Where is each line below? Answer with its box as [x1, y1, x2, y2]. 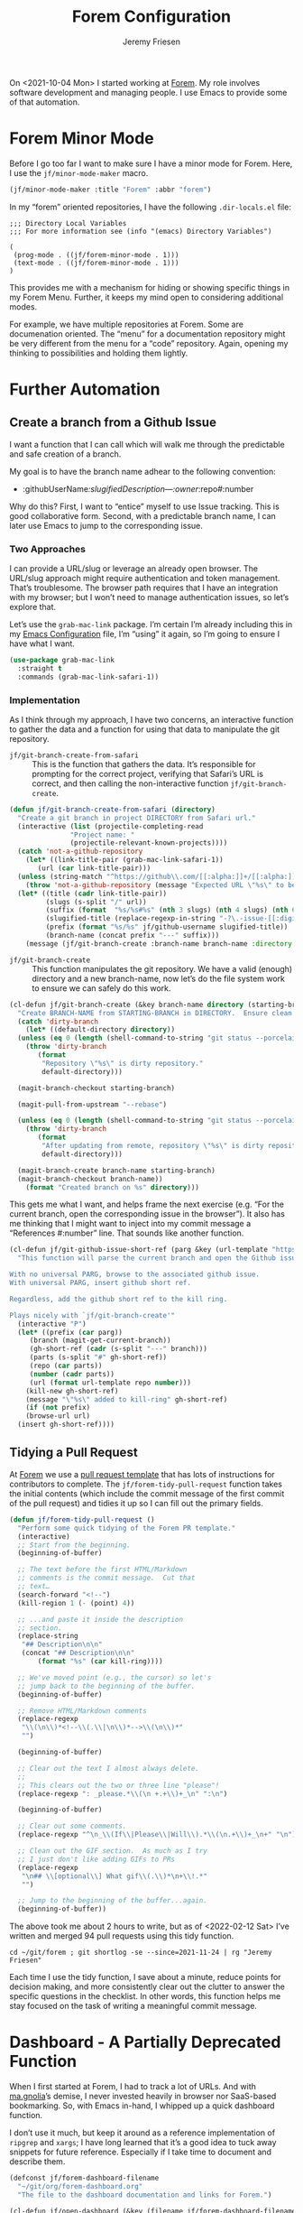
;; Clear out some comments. [17, 1821, 127, 1831]
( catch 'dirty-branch [17, 1017, 99, 1026]
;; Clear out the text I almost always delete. [17, 1764, 200, 1773]
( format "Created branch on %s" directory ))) [25, 1182, 200, 1192]
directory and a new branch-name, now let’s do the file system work [32, 973, 286, 984]
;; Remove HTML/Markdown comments [17, 1706, 147, 1716]
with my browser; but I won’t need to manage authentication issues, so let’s [9, 592, 289, 603]
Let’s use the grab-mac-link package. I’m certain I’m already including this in [9, 619, 293, 630]
